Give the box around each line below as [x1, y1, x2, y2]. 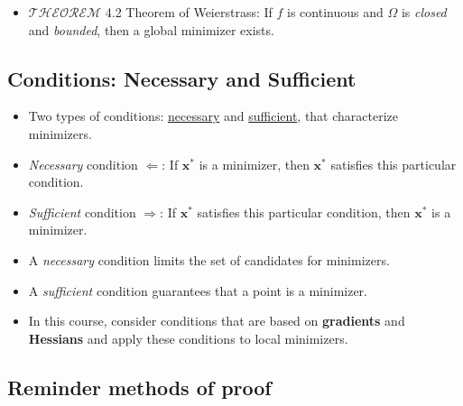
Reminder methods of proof [7, 373, 272, 401]
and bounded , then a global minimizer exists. [28, 20, 274, 39]
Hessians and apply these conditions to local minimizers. [28, 328, 348, 347]
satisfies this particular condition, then [197, 202, 411, 221]
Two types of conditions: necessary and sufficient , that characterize [28, 106, 399, 125]
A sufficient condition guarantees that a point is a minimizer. [28, 281, 368, 300]
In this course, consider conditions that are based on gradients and [28, 311, 405, 330]
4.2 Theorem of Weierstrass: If [105, 3, 273, 21]
